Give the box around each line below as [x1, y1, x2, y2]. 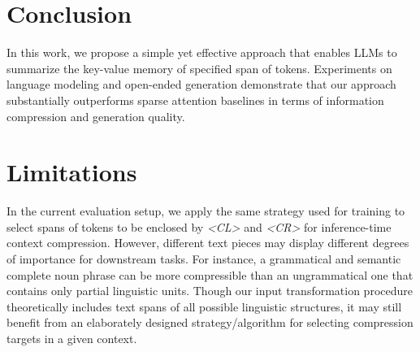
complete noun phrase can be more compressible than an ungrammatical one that [6, 266, 414, 283]
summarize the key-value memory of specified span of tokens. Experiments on [6, 59, 392, 76]
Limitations [6, 155, 137, 189]
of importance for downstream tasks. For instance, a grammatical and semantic [6, 250, 401, 267]
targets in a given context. [6, 329, 137, 346]
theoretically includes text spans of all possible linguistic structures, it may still [6, 298, 402, 315]
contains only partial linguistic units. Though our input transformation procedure [6, 282, 413, 299]
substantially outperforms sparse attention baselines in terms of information [6, 91, 384, 108]
